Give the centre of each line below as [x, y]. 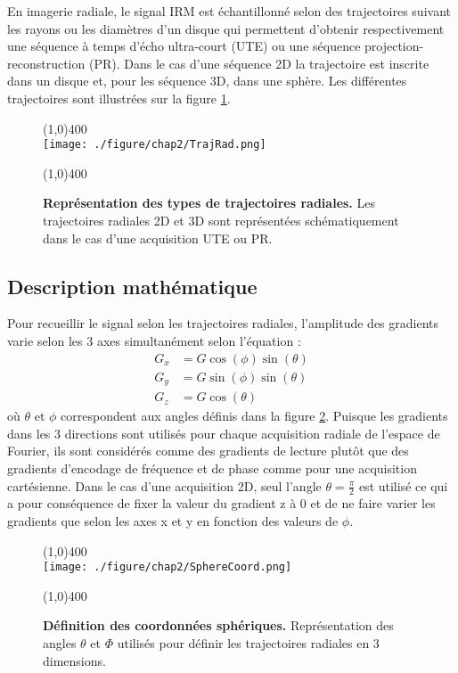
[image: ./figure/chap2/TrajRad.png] [155, 145]
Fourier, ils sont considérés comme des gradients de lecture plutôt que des [208, 451]
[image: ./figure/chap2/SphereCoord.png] [168, 567]
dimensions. [74, 660]
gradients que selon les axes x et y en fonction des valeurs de [173, 520]
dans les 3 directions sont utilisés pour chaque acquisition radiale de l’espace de [224, 433]
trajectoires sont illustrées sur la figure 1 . [119, 98]
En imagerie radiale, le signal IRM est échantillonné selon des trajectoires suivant [229, 11]
